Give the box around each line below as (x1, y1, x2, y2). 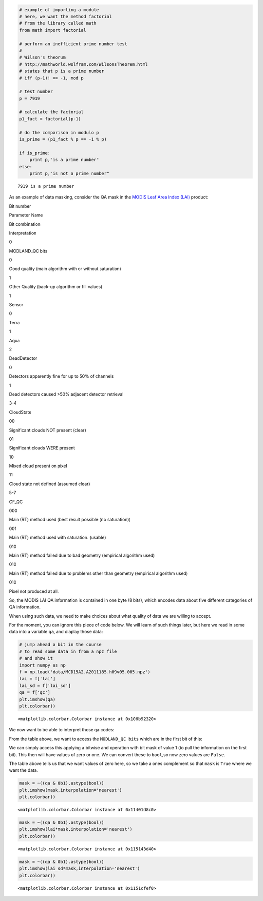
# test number (19, 89, 53, 95)
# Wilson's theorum (19, 55, 66, 60)
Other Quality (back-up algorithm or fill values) (9, 284, 103, 290)
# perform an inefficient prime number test (19, 41, 128, 46)
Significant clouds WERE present (9, 445, 75, 451)
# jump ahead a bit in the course (19, 642, 102, 647)
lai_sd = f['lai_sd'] (19, 683, 71, 688)
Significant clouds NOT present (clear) (9, 427, 86, 433)
